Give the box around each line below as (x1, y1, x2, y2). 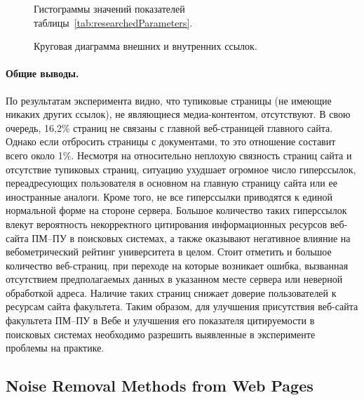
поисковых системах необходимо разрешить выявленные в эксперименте (6, 326, 316, 341)
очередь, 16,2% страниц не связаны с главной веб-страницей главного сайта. (6, 120, 333, 135)
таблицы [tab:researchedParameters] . (34, 15, 193, 29)
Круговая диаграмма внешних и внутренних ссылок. (34, 39, 257, 53)
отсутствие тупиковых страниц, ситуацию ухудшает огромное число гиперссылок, (6, 161, 356, 176)
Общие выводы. (6, 66, 79, 81)
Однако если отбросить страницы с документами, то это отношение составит (6, 134, 336, 149)
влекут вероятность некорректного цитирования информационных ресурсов (6, 216, 328, 231)
